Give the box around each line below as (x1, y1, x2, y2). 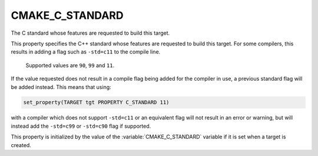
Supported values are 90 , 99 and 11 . (25, 62, 115, 69)
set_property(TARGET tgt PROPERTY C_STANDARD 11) (23, 99, 170, 106)
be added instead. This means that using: (11, 83, 111, 91)
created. (11, 141, 32, 148)
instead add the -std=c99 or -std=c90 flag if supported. (11, 122, 151, 130)
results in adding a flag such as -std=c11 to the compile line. (11, 48, 161, 55)
